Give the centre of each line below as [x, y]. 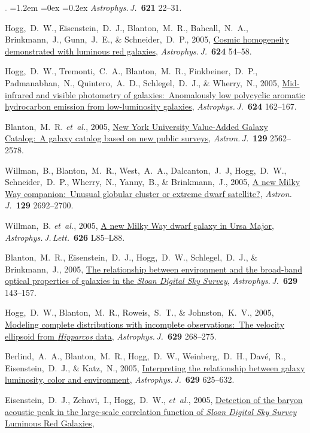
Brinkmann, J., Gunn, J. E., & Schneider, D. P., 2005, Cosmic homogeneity [147, 39]
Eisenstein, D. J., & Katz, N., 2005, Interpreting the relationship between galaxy [155, 367]
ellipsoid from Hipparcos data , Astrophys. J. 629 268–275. [111, 336]
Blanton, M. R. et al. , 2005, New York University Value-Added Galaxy [136, 126]
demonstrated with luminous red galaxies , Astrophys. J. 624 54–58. [128, 51]
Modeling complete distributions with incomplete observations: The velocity [145, 324]
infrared [19, 94]
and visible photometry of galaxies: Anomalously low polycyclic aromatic [171, 94]
